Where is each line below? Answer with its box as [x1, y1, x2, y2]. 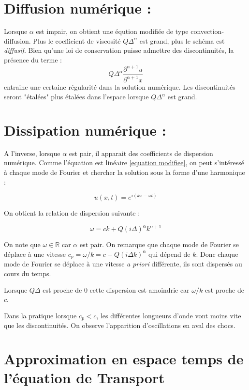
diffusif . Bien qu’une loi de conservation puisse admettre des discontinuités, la [4, 45, 234, 55]
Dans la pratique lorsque [4, 310, 77, 320]
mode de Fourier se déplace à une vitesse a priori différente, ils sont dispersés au [4, 259, 242, 269]
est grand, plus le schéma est [139, 35, 225, 46]
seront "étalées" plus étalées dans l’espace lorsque [4, 92, 149, 101]
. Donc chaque [196, 249, 238, 259]
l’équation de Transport [4, 368, 165, 388]
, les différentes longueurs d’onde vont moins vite [96, 310, 241, 320]
